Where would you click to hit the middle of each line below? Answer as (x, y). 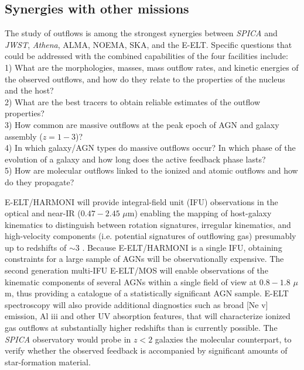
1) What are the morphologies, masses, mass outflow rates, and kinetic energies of (152, 67)
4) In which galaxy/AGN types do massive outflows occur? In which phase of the (150, 148)
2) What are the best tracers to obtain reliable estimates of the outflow (132, 101)
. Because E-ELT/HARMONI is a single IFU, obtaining (182, 247)
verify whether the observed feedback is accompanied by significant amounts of (146, 350)
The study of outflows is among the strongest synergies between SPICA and (141, 33)
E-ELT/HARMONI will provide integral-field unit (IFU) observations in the (141, 201)
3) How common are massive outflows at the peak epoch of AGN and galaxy (142, 124)
